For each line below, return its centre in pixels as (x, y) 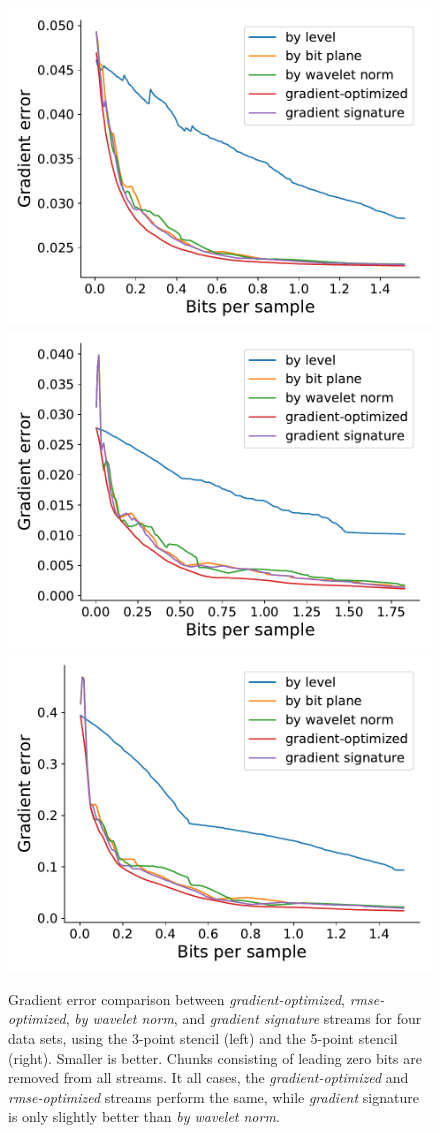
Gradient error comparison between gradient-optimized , (176, 998)
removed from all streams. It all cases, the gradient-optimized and (208, 1077)
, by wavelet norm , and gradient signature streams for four (243, 1018)
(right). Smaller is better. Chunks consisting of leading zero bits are (215, 1057)
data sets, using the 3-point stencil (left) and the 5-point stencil (203, 1037)
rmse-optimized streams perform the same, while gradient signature (213, 1096)
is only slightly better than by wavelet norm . (144, 1116)
